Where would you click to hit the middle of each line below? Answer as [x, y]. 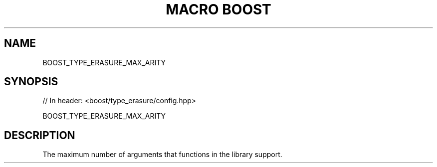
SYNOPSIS [31, 82]
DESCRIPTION [40, 135]
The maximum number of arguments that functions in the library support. [162, 155]
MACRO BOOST [218, 9]
